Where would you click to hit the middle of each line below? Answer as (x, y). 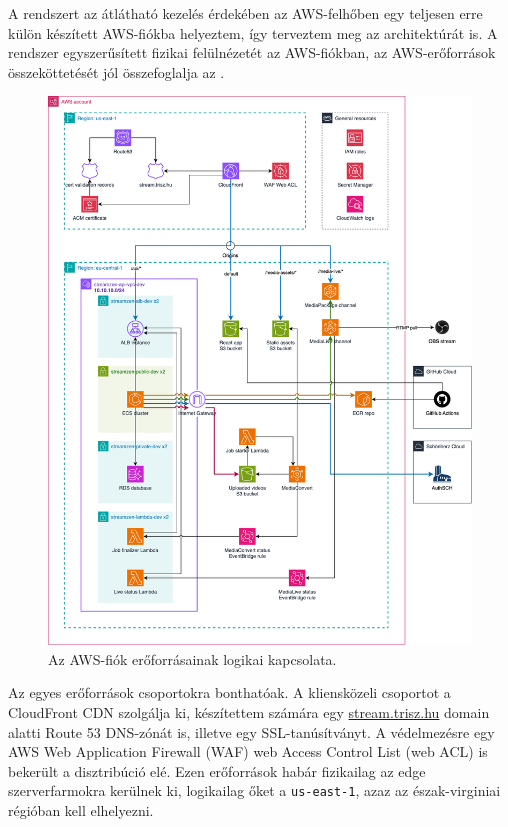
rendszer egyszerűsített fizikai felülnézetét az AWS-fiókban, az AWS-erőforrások (252, 52)
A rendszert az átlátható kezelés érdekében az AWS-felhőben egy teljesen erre (245, 13)
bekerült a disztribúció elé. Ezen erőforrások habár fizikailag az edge (217, 770)
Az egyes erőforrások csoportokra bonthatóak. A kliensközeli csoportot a (229, 692)
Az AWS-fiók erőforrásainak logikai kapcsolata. (192, 658)
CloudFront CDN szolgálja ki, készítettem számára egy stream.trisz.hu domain (249, 712)
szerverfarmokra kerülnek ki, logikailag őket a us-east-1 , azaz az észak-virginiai (254, 790)
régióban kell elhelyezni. (81, 810)
